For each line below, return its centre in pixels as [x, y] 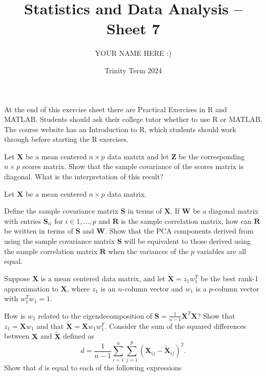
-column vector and [152, 288]
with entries [23, 221]
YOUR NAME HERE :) [133, 53]
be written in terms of [39, 231]
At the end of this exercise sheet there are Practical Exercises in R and [116, 109]
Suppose [17, 278]
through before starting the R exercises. [66, 139]
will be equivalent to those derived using [188, 241]
